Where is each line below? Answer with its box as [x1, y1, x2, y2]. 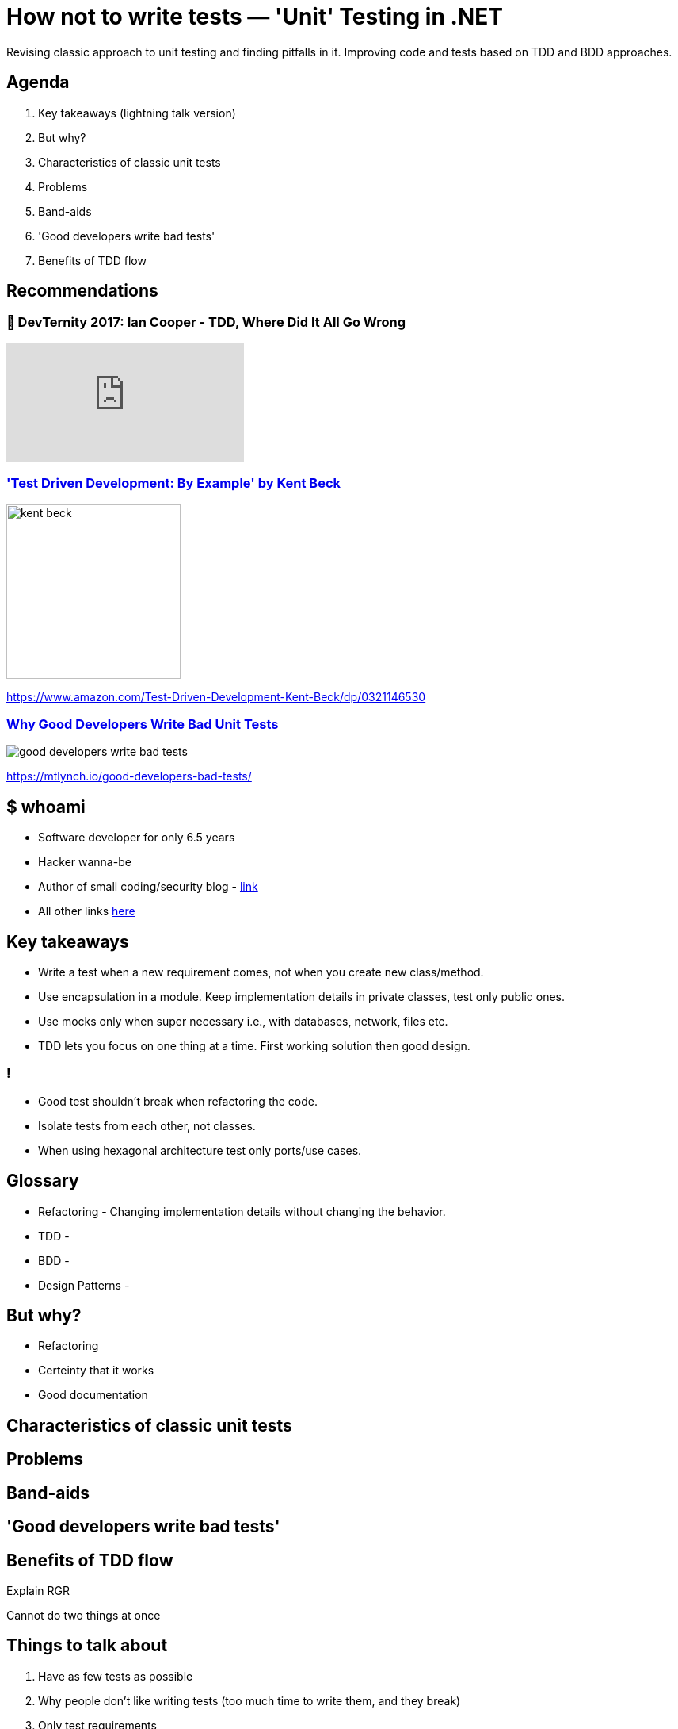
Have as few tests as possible [38, 1669, 193, 1683]
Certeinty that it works [38, 1363, 154, 1378]
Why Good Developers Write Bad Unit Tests [6, 715, 279, 732]
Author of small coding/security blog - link [38, 880, 258, 894]
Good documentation [38, 1388, 148, 1402]
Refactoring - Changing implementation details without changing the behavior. [38, 1204, 446, 1218]
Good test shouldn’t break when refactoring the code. [38, 1094, 318, 1108]
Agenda [6, 72, 70, 93]
